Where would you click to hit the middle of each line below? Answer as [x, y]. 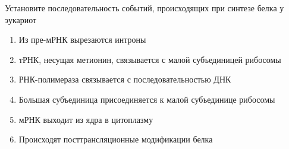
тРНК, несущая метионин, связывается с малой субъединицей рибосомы [150, 59]
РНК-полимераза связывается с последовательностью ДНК [125, 79]
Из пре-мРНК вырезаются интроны [82, 39]
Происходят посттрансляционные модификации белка [116, 139]
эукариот [21, 19]
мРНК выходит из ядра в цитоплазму [86, 119]
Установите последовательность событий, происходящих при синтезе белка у [144, 8]
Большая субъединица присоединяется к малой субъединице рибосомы [147, 99]
